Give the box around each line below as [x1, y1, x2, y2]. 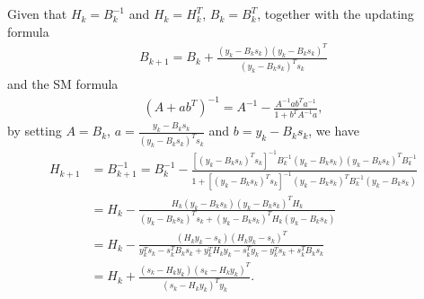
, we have [308, 121, 360, 140]
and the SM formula [7, 75, 119, 93]
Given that [7, 4, 67, 23]
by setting [7, 121, 62, 140]
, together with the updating [257, 4, 414, 23]
